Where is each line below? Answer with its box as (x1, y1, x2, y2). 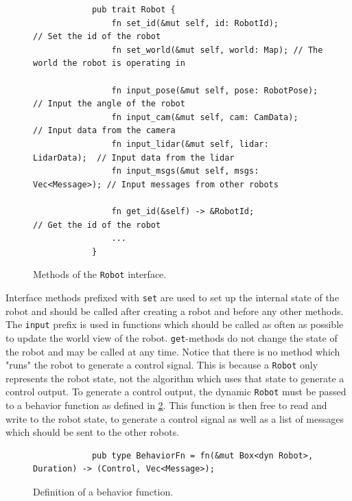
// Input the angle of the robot (33, 99, 185, 109)
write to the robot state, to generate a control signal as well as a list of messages (5, 411, 344, 426)
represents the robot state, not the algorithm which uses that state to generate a (5, 371, 344, 385)
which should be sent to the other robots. (5, 425, 180, 439)
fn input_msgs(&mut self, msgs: (111, 166, 259, 176)
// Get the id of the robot (33, 220, 161, 230)
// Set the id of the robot (33, 32, 161, 42)
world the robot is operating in (33, 58, 185, 69)
